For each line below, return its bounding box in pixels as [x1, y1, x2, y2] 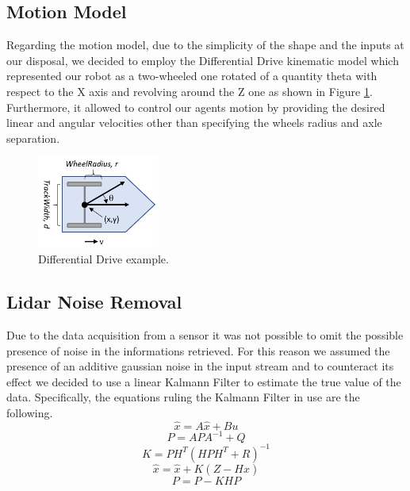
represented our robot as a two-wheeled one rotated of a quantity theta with [6, 67, 377, 84]
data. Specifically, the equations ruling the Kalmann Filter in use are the [6, 389, 360, 405]
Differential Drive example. [38, 251, 169, 267]
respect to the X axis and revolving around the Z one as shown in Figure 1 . [6, 82, 373, 99]
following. [6, 404, 53, 420]
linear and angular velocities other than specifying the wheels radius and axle [6, 114, 382, 131]
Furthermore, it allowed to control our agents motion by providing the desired [6, 98, 385, 115]
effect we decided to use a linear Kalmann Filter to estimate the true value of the [6, 373, 401, 389]
